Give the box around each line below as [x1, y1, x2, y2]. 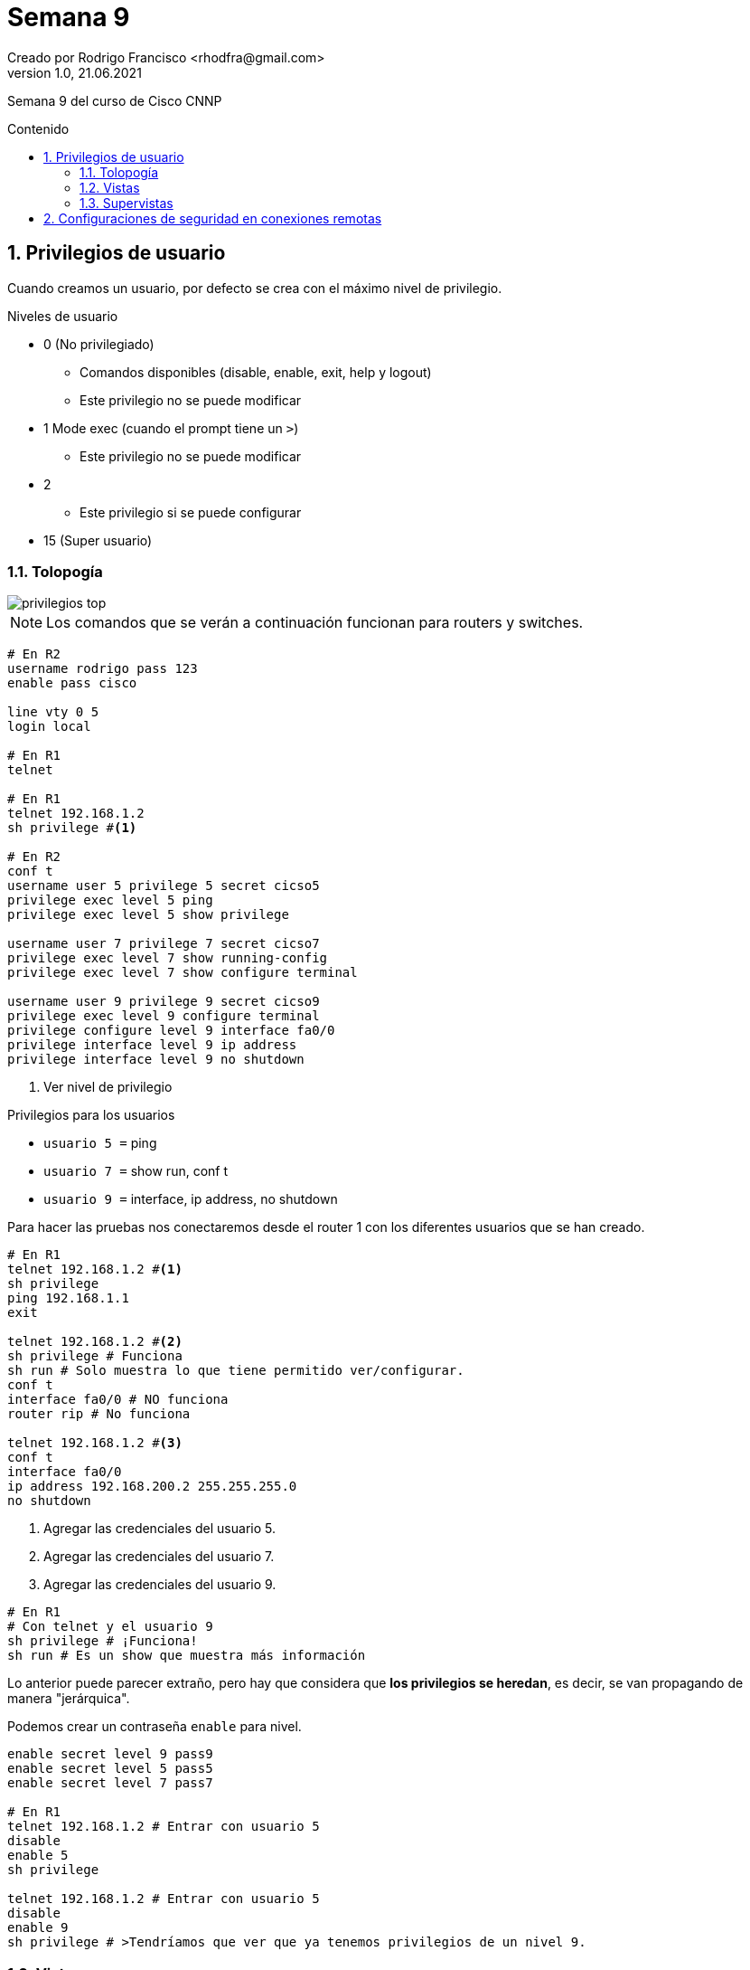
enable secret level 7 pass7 [7, 1776, 213, 1791]
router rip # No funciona [7, 1406, 191, 1422]
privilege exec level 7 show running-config [7, 951, 328, 966]
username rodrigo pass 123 [7, 661, 198, 677]
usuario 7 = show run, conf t [43, 1163, 229, 1179]
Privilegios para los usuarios [7, 1107, 175, 1123]
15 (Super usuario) [43, 532, 153, 548]
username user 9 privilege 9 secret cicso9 [7, 994, 320, 1009]
